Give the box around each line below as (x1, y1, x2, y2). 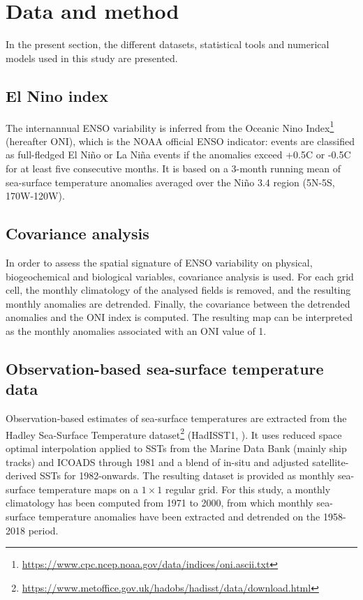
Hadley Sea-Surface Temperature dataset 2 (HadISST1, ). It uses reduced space (6, 425, 342, 442)
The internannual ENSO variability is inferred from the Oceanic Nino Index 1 (6, 118, 334, 135)
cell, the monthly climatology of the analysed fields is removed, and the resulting (6, 283, 351, 297)
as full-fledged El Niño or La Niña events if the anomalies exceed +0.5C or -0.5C (6, 147, 351, 162)
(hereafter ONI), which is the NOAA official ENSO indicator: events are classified (6, 133, 355, 148)
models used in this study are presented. (6, 50, 178, 65)
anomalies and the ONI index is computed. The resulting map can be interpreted (6, 310, 353, 324)
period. (28, 523, 59, 537)
